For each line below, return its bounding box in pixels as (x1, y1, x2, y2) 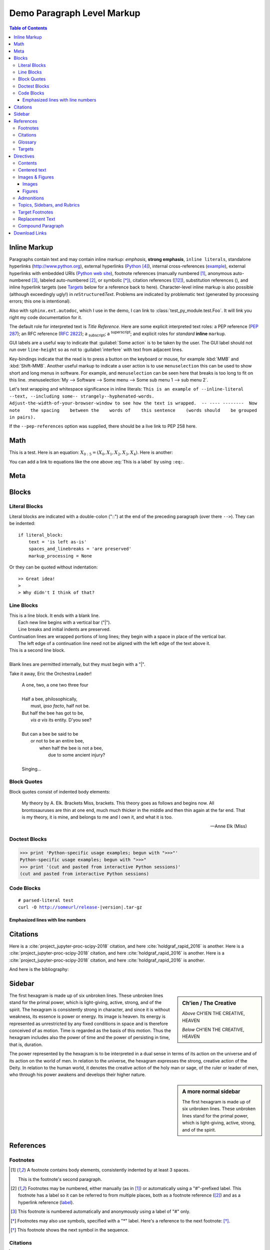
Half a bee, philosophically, (21, 695, 77, 702)
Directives (13, 153, 34, 159)
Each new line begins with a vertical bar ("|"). (18, 619, 111, 625)
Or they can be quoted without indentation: (9, 564, 98, 570)
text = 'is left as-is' (28, 539, 87, 545)
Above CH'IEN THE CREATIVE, (182, 1010, 245, 1016)
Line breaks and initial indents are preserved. (18, 626, 111, 632)
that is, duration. (9, 1041, 43, 1047)
